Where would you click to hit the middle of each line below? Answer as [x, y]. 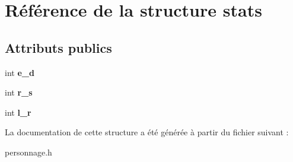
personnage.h [28, 152]
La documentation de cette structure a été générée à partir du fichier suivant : [147, 132]
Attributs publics [58, 47]
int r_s [19, 92]
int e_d [20, 72]
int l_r [18, 112]
